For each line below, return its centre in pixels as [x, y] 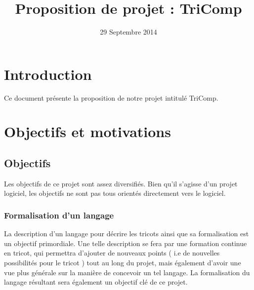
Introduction [48, 74]
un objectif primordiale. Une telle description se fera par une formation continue [126, 243]
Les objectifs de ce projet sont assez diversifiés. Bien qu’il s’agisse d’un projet [121, 183]
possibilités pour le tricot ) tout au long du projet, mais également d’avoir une [123, 263]
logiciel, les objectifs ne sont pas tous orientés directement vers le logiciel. [115, 193]
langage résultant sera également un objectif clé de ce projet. [96, 282]
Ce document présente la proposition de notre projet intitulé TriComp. [111, 97]
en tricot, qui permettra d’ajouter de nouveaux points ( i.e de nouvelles [112, 253]
